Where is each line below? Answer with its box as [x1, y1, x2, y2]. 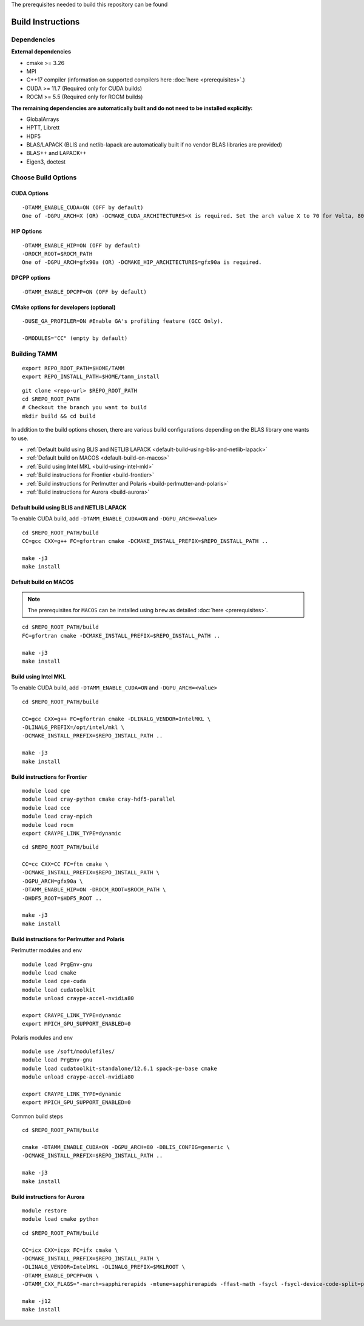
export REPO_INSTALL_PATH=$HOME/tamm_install [22, 373, 160, 380]
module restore [22, 1207, 67, 1214]
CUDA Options [11, 190, 49, 197]
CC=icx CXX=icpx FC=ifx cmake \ [22, 1246, 118, 1254]
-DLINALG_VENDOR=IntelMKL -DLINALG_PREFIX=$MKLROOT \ [22, 1263, 185, 1271]
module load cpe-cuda [22, 978, 86, 985]
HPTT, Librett [26, 124, 60, 131]
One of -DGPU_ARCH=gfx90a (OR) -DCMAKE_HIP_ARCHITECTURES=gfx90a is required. [22, 259, 262, 266]
